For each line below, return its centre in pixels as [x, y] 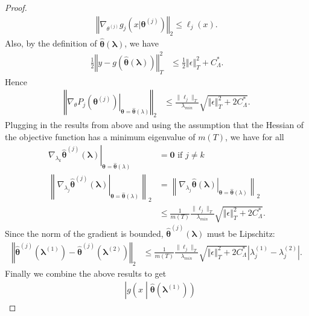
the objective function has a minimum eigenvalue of [100, 136]
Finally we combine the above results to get [86, 273]
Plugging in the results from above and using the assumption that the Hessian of [154, 124]
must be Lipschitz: [241, 234]
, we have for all [255, 136]
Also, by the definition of [51, 43]
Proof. [16, 7]
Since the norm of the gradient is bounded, [84, 234]
